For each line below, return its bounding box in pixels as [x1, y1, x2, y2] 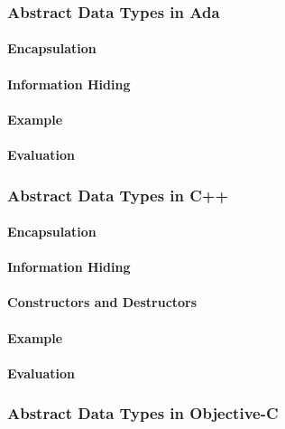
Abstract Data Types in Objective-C [7, 402, 279, 424]
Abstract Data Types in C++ [7, 183, 229, 206]
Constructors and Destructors [7, 293, 198, 312]
